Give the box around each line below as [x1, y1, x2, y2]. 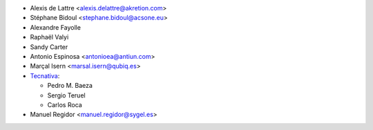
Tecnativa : [30, 71, 60, 80]
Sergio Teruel [47, 91, 86, 100]
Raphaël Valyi [30, 33, 69, 41]
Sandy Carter [30, 42, 68, 51]
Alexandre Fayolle [30, 23, 81, 31]
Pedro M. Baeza [47, 82, 93, 90]
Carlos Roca [47, 100, 82, 109]
